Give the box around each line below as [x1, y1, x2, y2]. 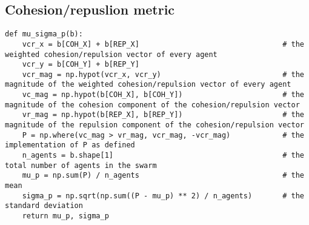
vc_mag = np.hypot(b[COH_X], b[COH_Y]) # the [22, 90, 304, 99]
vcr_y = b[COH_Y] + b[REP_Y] [22, 60, 139, 69]
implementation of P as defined [5, 141, 135, 150]
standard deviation [5, 201, 83, 210]
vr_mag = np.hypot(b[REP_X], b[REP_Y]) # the [22, 110, 304, 119]
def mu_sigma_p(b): [5, 30, 83, 39]
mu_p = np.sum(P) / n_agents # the [22, 171, 304, 180]
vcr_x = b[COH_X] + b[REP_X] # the [22, 39, 304, 49]
